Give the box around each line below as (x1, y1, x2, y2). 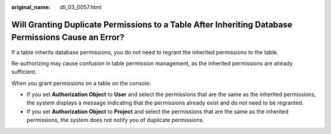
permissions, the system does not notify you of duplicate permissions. (26, 116, 205, 124)
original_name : (11, 4, 51, 10)
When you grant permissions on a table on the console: (11, 80, 151, 87)
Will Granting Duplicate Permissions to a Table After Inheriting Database (11, 19, 292, 30)
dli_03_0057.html (59, 4, 102, 10)
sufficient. (11, 68, 37, 76)
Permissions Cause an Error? (11, 32, 125, 43)
